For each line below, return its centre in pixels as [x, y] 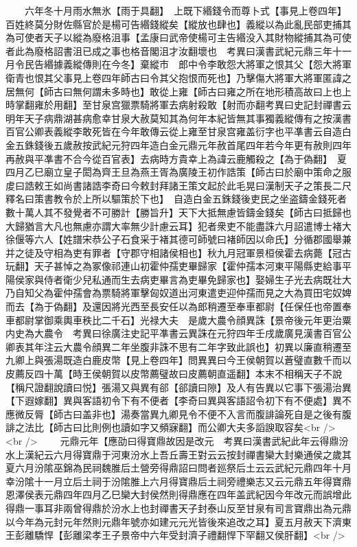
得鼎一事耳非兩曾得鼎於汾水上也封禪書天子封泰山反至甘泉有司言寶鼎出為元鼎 [178, 508]
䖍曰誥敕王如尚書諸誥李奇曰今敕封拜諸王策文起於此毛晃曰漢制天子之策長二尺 [178, 185]
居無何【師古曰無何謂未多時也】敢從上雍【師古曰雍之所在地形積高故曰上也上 [178, 91]
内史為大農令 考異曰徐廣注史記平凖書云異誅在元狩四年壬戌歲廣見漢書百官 [174, 333]
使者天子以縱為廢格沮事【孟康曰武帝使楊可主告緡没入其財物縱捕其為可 [183, 37]
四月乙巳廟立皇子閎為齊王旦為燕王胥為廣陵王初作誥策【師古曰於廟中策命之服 [178, 172]
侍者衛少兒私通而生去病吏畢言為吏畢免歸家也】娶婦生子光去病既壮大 [197, 279]
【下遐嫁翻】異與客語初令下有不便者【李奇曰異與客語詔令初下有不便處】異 [174, 400]
